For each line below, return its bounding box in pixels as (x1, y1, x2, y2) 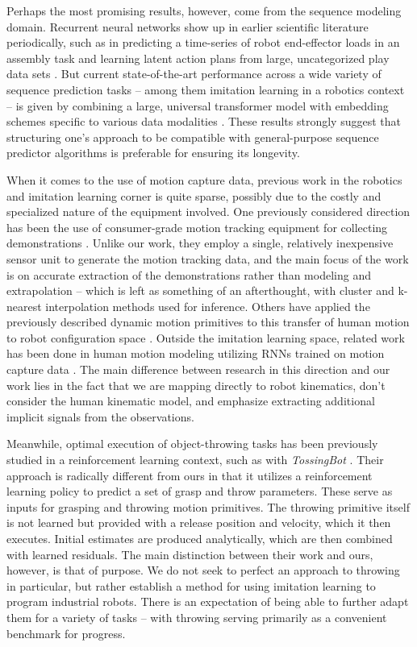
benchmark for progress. (6, 624, 126, 641)
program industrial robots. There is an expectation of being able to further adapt (6, 593, 409, 610)
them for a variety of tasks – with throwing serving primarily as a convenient (6, 608, 387, 625)
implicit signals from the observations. (6, 408, 194, 425)
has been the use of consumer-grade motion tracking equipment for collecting (6, 218, 388, 235)
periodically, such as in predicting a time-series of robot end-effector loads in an (6, 34, 400, 51)
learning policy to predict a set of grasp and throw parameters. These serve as (6, 483, 393, 500)
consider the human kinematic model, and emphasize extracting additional (6, 392, 375, 409)
